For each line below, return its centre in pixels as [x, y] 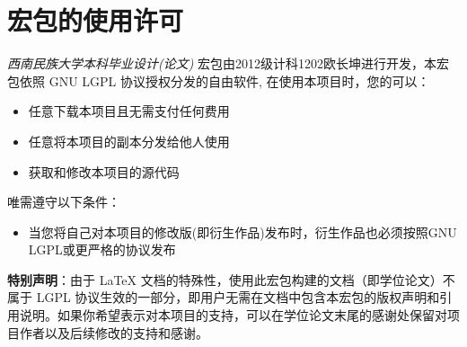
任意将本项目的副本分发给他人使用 [129, 141]
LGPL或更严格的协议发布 [102, 249]
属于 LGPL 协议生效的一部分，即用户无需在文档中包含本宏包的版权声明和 [224, 297]
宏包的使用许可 [96, 20]
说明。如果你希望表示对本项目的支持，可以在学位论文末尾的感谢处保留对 [233, 315]
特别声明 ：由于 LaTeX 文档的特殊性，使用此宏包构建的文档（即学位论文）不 [231, 279]
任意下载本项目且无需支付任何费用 [129, 111]
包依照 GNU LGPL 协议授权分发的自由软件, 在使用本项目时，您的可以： [219, 80]
